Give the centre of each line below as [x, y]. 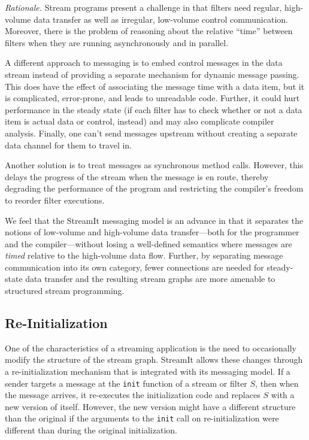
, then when [277, 383]
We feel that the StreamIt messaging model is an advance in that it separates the [154, 220]
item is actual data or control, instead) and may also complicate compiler [140, 121]
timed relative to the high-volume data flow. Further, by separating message [144, 255]
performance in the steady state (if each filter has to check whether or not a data [154, 109]
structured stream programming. [65, 291]
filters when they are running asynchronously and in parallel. [117, 42]
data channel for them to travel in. [69, 145]
